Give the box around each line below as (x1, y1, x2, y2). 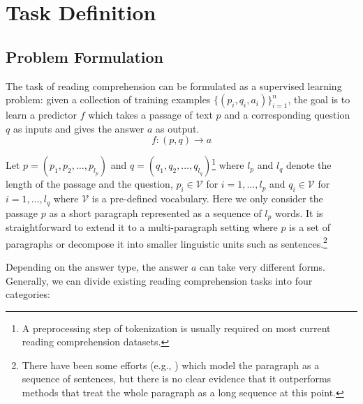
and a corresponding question (224, 107, 350, 122)
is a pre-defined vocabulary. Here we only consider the (91, 191, 323, 206)
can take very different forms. (200, 259, 325, 274)
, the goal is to (288, 92, 350, 107)
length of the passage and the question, (6, 177, 173, 191)
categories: (6, 287, 50, 301)
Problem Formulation (6, 45, 163, 67)
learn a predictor (6, 107, 77, 122)
